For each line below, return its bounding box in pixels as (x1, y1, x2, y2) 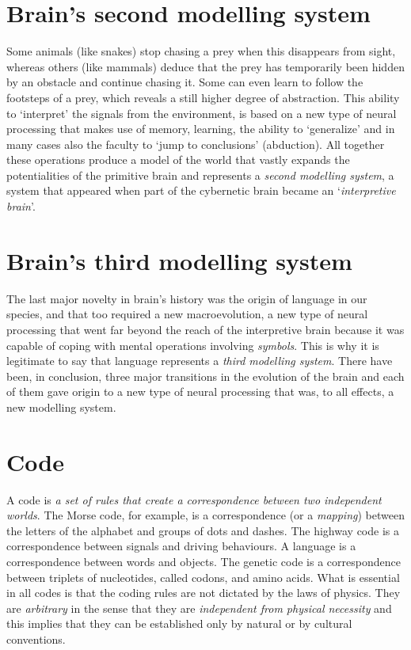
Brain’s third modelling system (6, 244, 352, 276)
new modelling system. (6, 398, 116, 415)
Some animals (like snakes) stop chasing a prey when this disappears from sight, (6, 43, 396, 59)
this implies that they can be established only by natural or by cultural (6, 615, 352, 632)
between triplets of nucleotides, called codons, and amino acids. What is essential (6, 568, 400, 585)
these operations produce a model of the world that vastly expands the (6, 151, 350, 168)
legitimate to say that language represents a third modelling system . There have (6, 352, 393, 369)
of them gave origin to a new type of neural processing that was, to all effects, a (6, 383, 394, 400)
